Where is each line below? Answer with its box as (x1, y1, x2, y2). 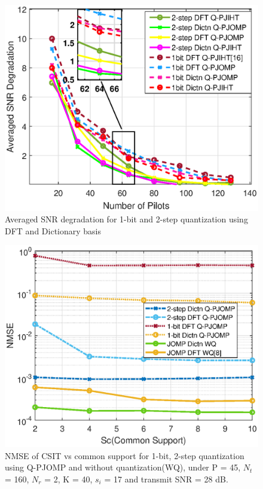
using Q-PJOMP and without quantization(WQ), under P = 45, (5, 461, 241, 473)
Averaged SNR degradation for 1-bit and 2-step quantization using (5, 213, 248, 225)
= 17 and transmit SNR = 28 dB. (104, 472, 228, 485)
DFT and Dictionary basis (5, 224, 102, 237)
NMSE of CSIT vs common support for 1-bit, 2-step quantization (5, 449, 244, 462)
